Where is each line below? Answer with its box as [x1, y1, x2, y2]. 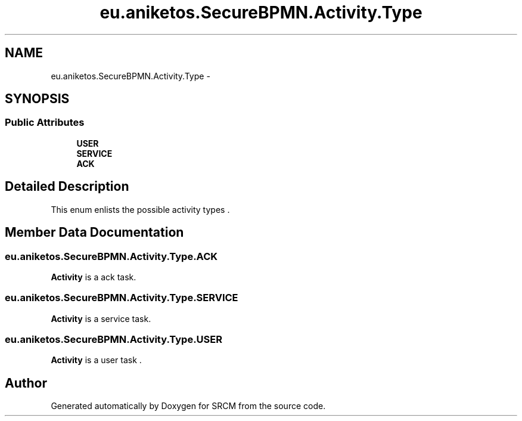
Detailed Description [5, 179, 129, 194]
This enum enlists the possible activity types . [51, 204, 230, 215]
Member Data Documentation [5, 225, 184, 240]
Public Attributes [5, 116, 85, 129]
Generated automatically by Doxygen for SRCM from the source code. [51, 401, 326, 411]
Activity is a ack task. [51, 271, 136, 282]
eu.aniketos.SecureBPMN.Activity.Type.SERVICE [5, 292, 238, 304]
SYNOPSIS [5, 91, 70, 107]
